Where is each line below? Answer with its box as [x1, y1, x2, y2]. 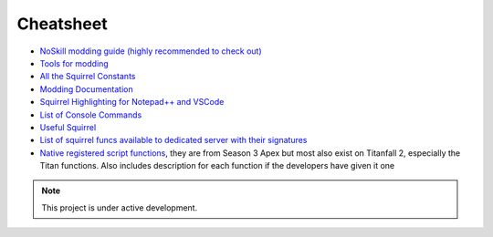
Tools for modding [39, 57, 109, 68]
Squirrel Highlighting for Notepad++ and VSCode [39, 97, 225, 108]
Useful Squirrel [39, 121, 97, 132]
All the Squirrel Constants [39, 71, 136, 82]
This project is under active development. [41, 201, 198, 213]
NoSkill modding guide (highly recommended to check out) [39, 46, 262, 57]
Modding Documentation [39, 83, 133, 95]
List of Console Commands [39, 109, 142, 120]
